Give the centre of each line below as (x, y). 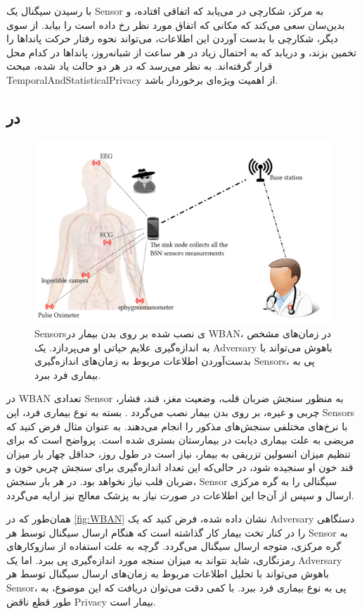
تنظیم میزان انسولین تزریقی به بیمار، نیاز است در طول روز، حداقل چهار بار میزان (179, 453)
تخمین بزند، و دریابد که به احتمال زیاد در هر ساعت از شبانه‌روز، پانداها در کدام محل (182, 52)
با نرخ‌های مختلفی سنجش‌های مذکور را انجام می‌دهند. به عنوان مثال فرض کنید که (177, 426)
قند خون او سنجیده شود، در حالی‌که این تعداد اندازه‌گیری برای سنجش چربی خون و (180, 467)
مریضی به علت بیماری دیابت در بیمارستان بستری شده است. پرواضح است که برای (180, 440)
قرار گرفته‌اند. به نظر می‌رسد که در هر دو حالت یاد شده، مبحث (140, 66)
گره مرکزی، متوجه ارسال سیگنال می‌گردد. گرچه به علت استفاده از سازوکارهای (174, 546)
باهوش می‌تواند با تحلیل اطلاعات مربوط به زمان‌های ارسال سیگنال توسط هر (168, 574)
